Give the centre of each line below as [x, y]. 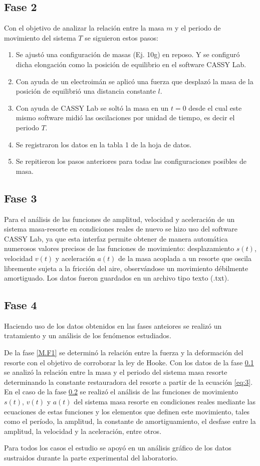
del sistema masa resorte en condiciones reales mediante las [165, 402]
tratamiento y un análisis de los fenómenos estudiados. [88, 335]
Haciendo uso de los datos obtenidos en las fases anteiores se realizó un [113, 325]
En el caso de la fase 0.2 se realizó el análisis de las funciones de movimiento [121, 392]
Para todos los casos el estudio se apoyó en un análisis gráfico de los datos [118, 448]
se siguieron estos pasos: [121, 37]
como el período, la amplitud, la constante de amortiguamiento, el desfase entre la [130, 421]
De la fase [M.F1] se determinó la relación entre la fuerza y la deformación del [124, 353]
